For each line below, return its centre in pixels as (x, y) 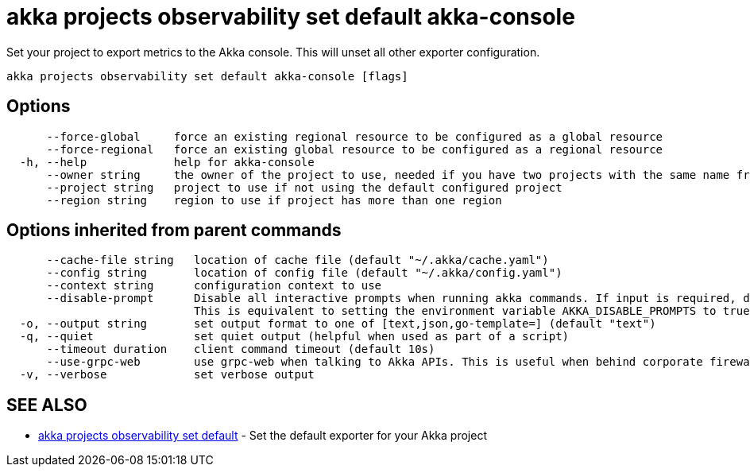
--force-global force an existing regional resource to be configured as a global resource (355, 136)
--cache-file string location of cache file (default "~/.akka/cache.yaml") (298, 260)
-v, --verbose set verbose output (167, 375)
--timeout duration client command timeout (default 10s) (241, 349)
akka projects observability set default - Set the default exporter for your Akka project (263, 436)
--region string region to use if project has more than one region (274, 200)
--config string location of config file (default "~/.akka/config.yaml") (304, 273)
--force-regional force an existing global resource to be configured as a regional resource (355, 149)
